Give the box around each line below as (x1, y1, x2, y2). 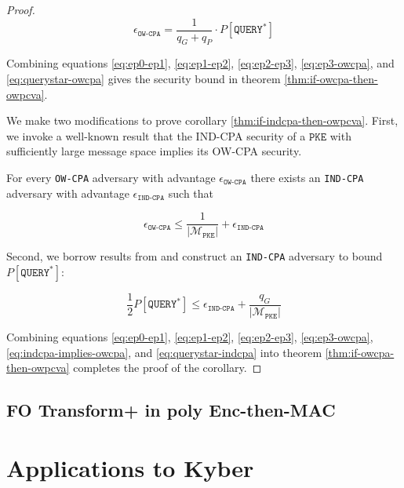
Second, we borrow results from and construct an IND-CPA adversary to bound (6, 248, 383, 264)
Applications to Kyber (6, 451, 254, 483)
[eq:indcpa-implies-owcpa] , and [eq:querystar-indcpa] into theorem (6, 344, 322, 360)
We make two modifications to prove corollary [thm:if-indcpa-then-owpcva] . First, (6, 112, 399, 129)
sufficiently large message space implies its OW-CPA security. (6, 143, 302, 159)
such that (168, 184, 214, 201)
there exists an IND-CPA (250, 169, 364, 186)
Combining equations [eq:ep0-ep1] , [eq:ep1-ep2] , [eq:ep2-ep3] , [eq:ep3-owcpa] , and (6, 55, 395, 71)
